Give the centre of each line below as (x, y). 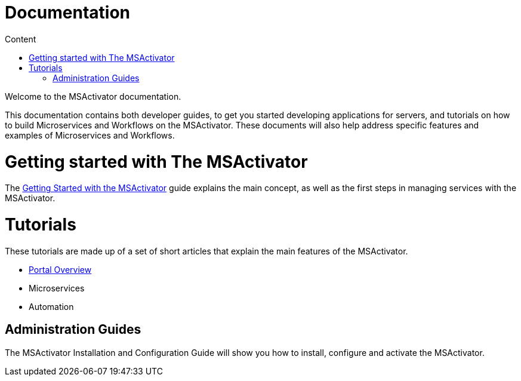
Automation (51, 306)
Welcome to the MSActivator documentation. (93, 96)
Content (21, 39)
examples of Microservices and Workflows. (90, 135)
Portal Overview (60, 269)
